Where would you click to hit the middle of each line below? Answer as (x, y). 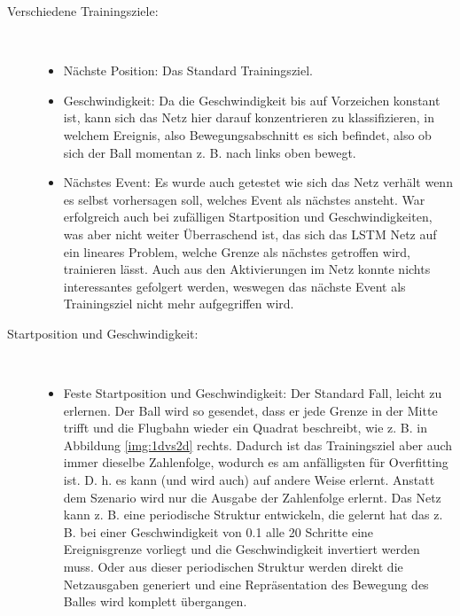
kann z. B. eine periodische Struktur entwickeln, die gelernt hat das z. (253, 515)
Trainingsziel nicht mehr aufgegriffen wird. (179, 304)
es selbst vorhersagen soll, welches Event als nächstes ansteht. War (244, 199)
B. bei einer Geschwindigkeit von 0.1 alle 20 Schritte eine (218, 531)
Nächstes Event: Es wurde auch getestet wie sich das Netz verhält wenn (258, 182)
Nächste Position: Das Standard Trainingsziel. (188, 70)
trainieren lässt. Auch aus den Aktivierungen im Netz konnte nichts (247, 269)
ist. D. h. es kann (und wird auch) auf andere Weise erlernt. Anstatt (249, 480)
